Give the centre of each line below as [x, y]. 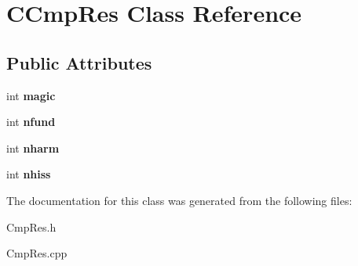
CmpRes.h [31, 226]
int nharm [33, 147]
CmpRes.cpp [37, 253]
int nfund [31, 122]
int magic [31, 95]
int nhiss [29, 174]
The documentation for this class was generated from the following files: [179, 200]
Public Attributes [79, 62]
